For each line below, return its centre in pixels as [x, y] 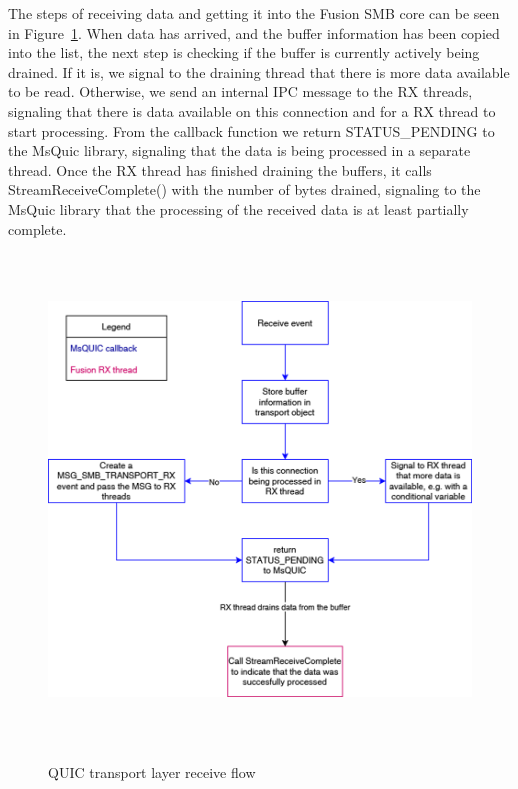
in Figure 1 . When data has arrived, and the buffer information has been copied [254, 32]
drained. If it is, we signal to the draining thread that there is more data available [259, 71]
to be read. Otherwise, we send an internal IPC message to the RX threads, [240, 91]
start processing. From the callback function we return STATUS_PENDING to [251, 130]
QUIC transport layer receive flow [152, 772]
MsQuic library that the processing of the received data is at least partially [238, 208]
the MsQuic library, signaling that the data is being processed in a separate [239, 150]
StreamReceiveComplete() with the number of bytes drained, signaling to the [244, 189]
